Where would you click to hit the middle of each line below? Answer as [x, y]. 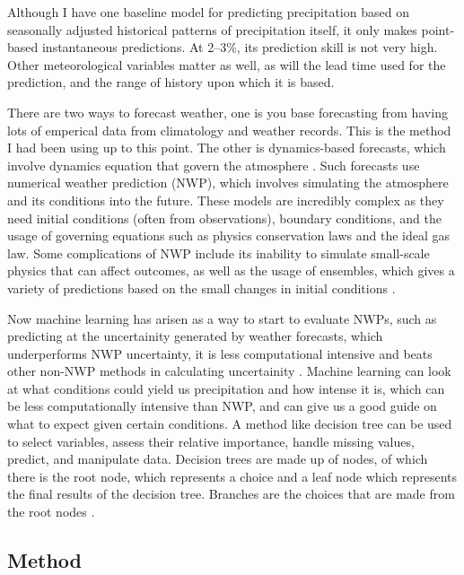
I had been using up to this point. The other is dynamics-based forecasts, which [227, 148]
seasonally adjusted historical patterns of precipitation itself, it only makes [212, 29]
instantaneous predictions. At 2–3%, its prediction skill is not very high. [240, 47]
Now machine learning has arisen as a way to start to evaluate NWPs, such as [222, 318]
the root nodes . [51, 512]
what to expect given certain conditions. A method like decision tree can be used [230, 424]
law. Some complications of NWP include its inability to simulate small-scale [219, 253]
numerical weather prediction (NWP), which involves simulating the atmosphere [228, 183]
